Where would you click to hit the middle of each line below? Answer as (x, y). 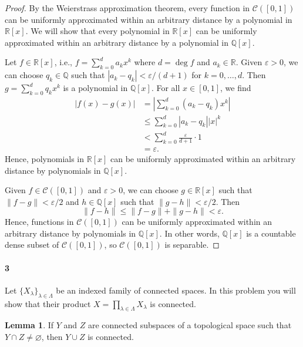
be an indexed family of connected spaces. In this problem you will (176, 290)
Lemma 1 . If (29, 325)
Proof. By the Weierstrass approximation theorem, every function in (127, 8)
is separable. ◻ (192, 245)
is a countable (271, 233)
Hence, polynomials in (45, 158)
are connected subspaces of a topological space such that (190, 325)
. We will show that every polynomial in (97, 31)
